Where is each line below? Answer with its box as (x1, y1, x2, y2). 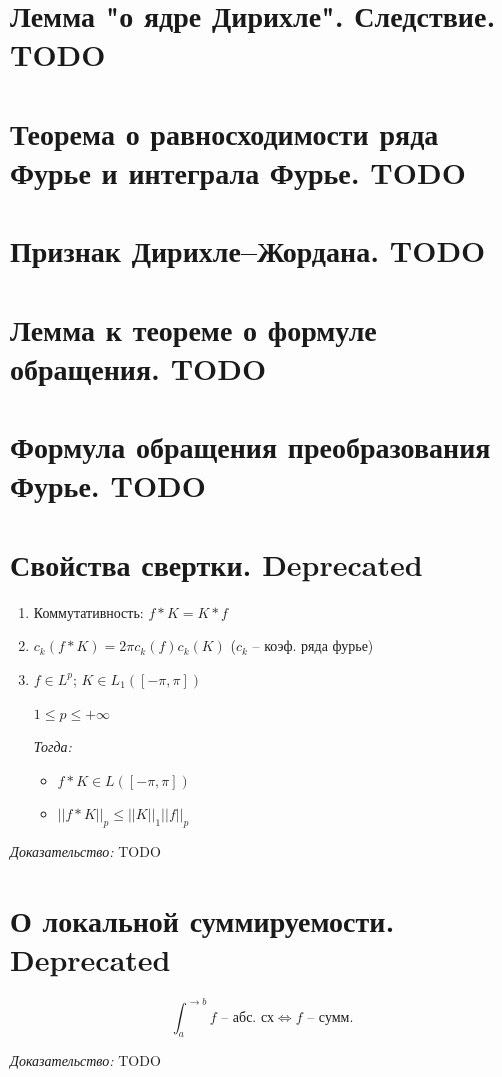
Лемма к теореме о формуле (10, 308, 377, 349)
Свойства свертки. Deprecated (10, 543, 423, 584)
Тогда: (33, 736, 72, 757)
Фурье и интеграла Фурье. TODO (10, 151, 466, 192)
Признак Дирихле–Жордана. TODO (10, 230, 486, 271)
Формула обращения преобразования (10, 426, 491, 467)
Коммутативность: (33, 601, 144, 622)
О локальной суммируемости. (10, 899, 395, 940)
